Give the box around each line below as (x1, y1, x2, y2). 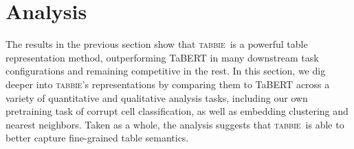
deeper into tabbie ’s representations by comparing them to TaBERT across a (5, 77, 330, 91)
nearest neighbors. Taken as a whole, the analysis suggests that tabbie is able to (5, 117, 344, 131)
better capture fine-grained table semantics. (5, 131, 189, 145)
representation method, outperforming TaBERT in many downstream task (5, 50, 319, 64)
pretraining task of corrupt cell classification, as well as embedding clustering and (5, 104, 349, 118)
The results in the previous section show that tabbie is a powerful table (5, 37, 308, 51)
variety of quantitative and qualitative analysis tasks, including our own (5, 90, 308, 105)
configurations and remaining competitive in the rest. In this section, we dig (5, 64, 326, 78)
